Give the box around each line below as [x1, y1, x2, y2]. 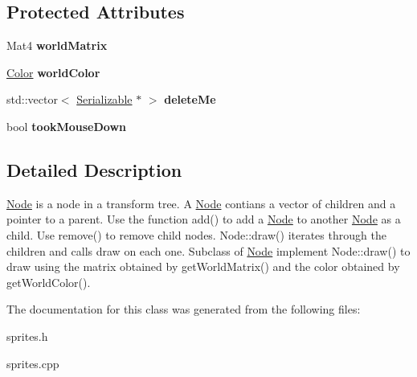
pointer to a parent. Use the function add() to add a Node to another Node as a [6, 211, 401, 227]
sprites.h [6, 327, 48, 344]
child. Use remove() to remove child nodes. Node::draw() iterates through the [6, 226, 386, 243]
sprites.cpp [6, 354, 59, 371]
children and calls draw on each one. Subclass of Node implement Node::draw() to [6, 242, 411, 259]
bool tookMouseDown [6, 117, 126, 134]
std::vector [6, 91, 58, 108]
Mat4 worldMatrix [6, 37, 108, 54]
